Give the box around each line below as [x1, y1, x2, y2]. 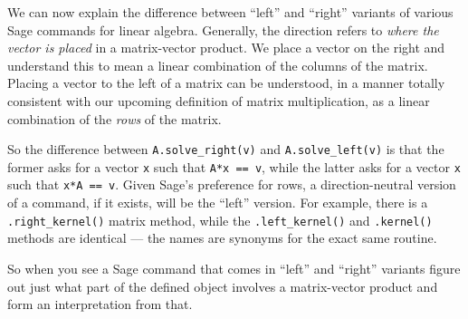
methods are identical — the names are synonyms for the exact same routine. [7, 228, 437, 247]
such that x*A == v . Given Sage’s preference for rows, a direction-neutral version [7, 175, 456, 194]
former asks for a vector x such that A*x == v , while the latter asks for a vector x [7, 157, 461, 176]
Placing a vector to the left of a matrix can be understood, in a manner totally [7, 73, 445, 92]
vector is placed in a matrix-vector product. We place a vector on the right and [7, 38, 445, 57]
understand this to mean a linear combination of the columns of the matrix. [7, 55, 428, 74]
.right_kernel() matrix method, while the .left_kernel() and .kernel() [7, 210, 433, 229]
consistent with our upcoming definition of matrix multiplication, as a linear [7, 91, 430, 110]
